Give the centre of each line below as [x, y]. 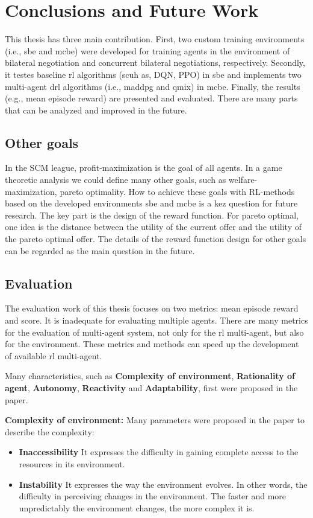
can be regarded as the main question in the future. [100, 250]
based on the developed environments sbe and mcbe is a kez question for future [151, 203]
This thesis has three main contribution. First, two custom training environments [155, 39]
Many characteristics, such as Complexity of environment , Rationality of [150, 376]
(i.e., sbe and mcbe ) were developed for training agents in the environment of [147, 50]
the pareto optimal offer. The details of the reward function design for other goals [156, 239]
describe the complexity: [50, 431]
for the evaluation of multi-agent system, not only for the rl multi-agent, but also [154, 332]
